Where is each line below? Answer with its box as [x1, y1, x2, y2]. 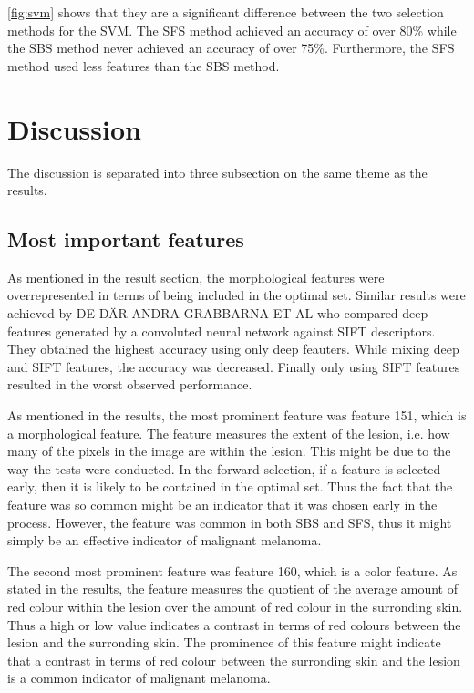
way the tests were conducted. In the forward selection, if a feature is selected [7, 459, 441, 478]
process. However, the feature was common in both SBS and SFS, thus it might [7, 512, 452, 532]
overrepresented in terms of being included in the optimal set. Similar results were [7, 285, 466, 305]
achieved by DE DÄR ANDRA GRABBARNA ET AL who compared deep [7, 304, 428, 323]
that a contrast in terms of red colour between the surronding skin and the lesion [7, 650, 460, 669]
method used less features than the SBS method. [7, 56, 280, 75]
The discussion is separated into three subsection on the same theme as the [7, 162, 428, 181]
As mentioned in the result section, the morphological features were [7, 267, 385, 286]
